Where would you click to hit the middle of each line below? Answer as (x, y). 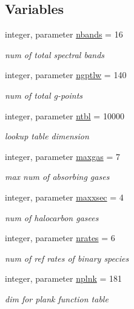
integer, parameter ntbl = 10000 (65, 115)
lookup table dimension (47, 136)
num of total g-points (44, 95)
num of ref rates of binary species (67, 258)
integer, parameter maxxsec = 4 (64, 197)
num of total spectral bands (55, 54)
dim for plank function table (57, 298)
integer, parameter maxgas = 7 (62, 156)
